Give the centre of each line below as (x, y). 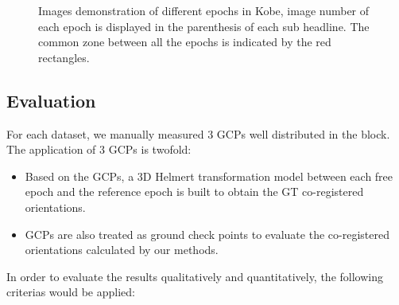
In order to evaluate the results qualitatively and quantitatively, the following (195, 276)
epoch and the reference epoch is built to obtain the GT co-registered (194, 192)
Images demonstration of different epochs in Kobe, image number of (204, 10)
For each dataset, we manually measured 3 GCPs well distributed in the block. (198, 133)
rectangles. (64, 57)
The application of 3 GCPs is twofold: (99, 149)
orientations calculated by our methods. (122, 250)
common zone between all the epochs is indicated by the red (185, 42)
